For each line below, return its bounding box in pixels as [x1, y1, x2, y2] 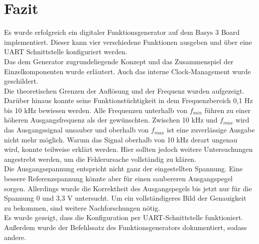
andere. [4, 232, 26, 242]
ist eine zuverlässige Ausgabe [167, 124, 255, 135]
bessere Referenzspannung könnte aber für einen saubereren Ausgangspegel [4, 173, 233, 184]
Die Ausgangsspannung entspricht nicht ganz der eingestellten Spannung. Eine [4, 163, 243, 174]
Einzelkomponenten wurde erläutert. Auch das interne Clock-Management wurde [4, 66, 251, 76]
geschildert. [4, 76, 38, 86]
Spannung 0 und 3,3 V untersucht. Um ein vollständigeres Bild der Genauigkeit [4, 193, 247, 203]
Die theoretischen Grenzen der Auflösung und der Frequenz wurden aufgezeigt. [4, 85, 245, 96]
